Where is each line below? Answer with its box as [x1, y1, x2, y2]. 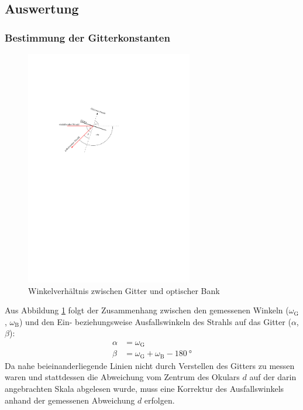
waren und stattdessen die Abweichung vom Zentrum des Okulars [5, 371, 240, 383]
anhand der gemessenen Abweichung [5, 394, 135, 406]
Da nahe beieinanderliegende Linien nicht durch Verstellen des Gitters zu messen [5, 359, 295, 371]
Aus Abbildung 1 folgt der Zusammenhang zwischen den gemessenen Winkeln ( [5, 304, 289, 316]
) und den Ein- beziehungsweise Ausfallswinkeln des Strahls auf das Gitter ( [19, 315, 291, 327]
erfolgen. [144, 394, 175, 406]
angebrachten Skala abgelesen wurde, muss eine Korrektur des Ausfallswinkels [5, 382, 284, 395]
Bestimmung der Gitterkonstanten [5, 30, 170, 45]
